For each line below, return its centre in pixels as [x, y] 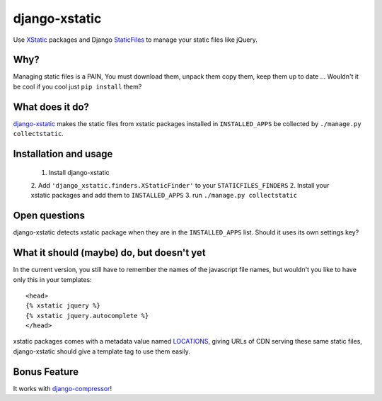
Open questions [49, 216]
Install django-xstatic [79, 172]
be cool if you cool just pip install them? [77, 86]
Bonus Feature [46, 372]
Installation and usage [63, 153]
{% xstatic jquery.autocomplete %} [87, 316]
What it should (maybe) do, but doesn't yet [109, 253]
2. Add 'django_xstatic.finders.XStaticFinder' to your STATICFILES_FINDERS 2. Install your [180, 185]
